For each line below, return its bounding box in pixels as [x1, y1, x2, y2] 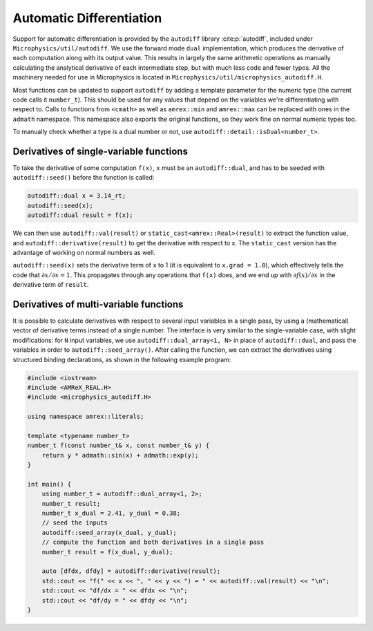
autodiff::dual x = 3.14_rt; [27, 192, 126, 200]
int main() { [27, 480, 72, 488]
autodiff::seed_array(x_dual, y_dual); [41, 529, 178, 536]
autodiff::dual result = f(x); [27, 211, 134, 219]
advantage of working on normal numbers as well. [12, 248, 155, 256]
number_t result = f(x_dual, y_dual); [41, 548, 173, 556]
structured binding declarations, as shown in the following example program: [12, 355, 231, 364]
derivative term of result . [12, 281, 89, 289]
